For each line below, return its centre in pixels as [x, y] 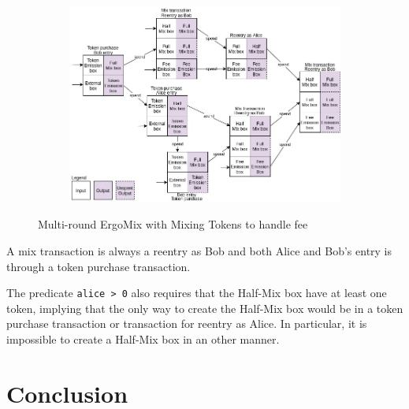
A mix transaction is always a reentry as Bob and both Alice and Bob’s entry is [199, 250]
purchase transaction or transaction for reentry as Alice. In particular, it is [187, 323]
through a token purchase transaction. [99, 266]
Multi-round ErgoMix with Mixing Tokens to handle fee [173, 224]
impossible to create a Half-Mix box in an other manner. [143, 339]
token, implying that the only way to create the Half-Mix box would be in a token [205, 308]
